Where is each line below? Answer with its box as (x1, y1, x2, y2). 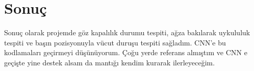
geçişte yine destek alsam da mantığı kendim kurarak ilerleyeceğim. (4, 57, 215, 67)
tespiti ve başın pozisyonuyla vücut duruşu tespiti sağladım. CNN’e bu (4, 37, 226, 48)
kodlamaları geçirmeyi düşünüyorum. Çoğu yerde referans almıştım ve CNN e (4, 47, 247, 58)
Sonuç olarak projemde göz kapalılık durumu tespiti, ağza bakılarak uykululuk (4, 27, 250, 38)
